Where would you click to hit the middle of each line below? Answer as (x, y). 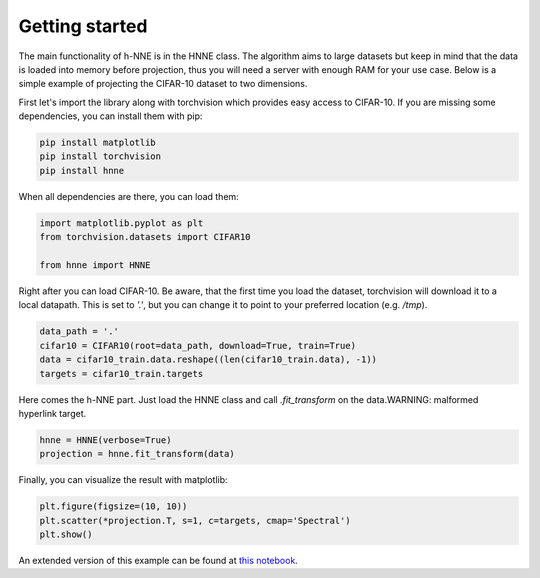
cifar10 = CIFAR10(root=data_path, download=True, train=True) (198, 345)
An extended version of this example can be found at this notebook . (158, 561)
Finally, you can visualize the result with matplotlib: (123, 480)
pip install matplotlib (98, 143)
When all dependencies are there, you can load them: (128, 196)
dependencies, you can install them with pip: (110, 116)
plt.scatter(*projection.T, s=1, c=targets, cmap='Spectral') (195, 520)
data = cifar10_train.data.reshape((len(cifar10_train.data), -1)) (208, 359)
